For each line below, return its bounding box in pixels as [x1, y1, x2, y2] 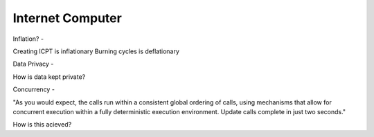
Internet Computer [12, 10, 123, 26]
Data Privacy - [12, 60, 54, 68]
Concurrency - [12, 85, 55, 93]
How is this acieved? [12, 120, 72, 129]
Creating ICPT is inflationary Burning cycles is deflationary [12, 47, 180, 55]
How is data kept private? [12, 73, 86, 81]
